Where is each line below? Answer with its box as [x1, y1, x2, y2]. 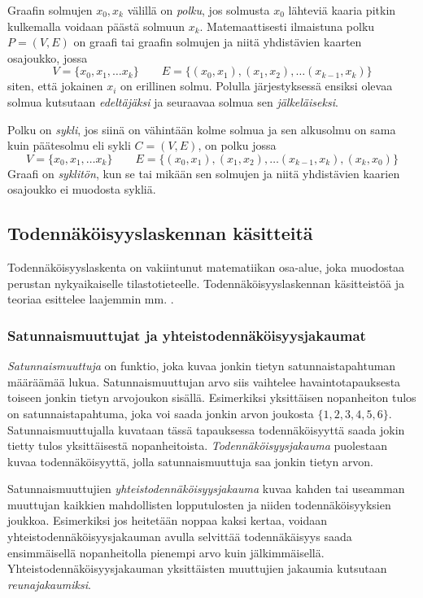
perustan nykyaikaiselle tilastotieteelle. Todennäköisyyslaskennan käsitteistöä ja [7, 274, 404, 291]
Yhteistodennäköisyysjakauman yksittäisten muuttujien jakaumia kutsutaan [7, 560, 387, 577]
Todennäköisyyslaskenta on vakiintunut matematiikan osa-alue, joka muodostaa [7, 259, 405, 276]
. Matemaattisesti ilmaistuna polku [199, 17, 375, 34]
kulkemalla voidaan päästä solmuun [7, 17, 185, 34]
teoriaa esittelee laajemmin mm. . [7, 290, 174, 308]
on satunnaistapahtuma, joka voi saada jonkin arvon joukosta [7, 404, 314, 421]
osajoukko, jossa [7, 49, 88, 66]
